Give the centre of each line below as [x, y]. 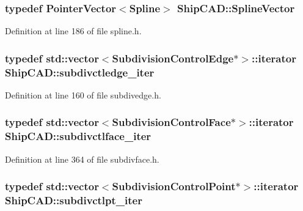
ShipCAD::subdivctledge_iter [80, 72]
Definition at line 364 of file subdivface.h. [82, 159]
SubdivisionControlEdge [173, 58]
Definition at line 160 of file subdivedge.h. [83, 94]
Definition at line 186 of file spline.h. [73, 31]
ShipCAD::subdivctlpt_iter [74, 200]
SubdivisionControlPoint [174, 186]
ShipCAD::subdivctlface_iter [78, 136]
